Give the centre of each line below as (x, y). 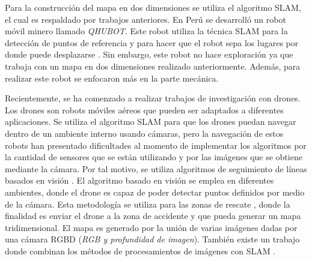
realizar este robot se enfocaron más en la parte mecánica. (112, 78)
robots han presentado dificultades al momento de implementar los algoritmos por (156, 145)
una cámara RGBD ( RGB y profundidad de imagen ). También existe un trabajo (152, 239)
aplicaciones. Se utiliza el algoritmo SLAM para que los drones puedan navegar (151, 121)
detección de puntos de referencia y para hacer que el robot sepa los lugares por (152, 42)
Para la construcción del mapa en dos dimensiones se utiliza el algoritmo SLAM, (153, 7)
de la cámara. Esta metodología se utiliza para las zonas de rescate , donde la (148, 204)
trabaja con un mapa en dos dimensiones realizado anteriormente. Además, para (153, 66)
